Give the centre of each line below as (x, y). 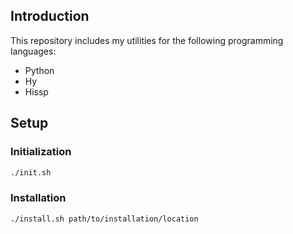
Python (39, 70)
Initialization (41, 152)
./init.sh (31, 172)
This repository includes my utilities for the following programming (147, 40)
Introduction (50, 16)
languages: (33, 51)
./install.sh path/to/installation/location (104, 219)
